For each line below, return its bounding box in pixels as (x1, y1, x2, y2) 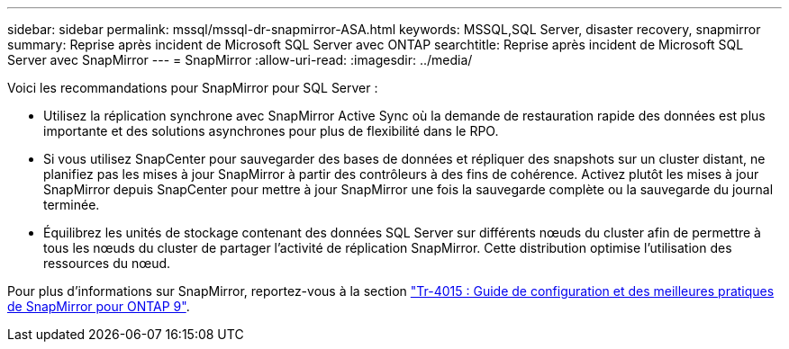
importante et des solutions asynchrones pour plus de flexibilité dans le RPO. (43, 123, 499, 139)
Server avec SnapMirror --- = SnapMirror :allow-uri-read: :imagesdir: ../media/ (7, 52, 473, 67)
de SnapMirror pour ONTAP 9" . (7, 299, 190, 314)
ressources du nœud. (43, 255, 171, 271)
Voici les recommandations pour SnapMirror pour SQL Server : (7, 80, 378, 95)
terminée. (43, 197, 100, 212)
